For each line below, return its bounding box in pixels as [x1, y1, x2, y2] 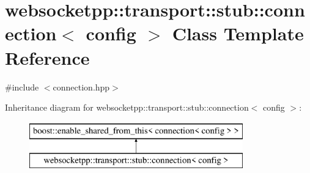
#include [5, 80, 39, 93]
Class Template [172, 21, 304, 46]
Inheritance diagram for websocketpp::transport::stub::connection [5, 101, 249, 114]
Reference [5, 45, 90, 70]
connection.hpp [53, 80, 110, 93]
